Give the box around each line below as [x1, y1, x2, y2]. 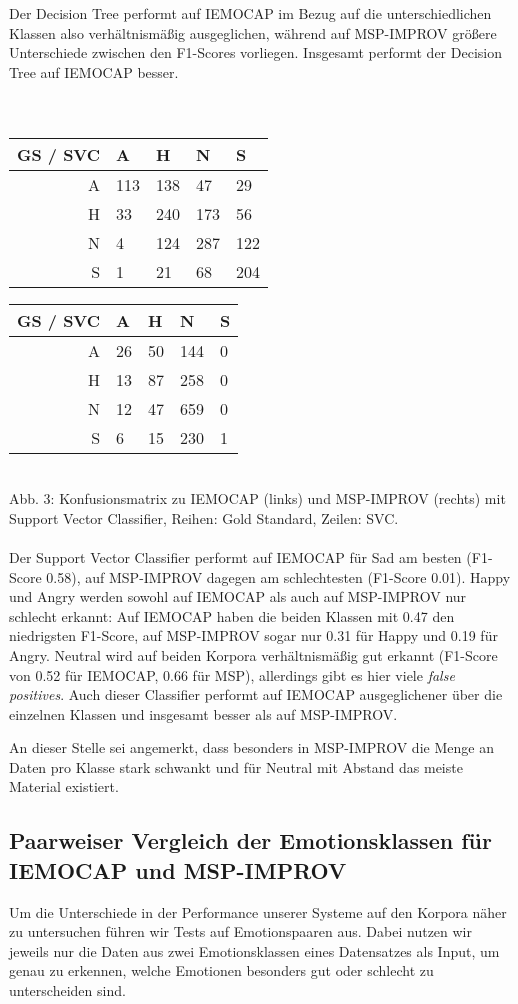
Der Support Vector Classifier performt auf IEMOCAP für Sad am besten [9, 546, 462, 567]
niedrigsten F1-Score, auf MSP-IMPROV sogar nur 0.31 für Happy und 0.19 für [9, 625, 498, 646]
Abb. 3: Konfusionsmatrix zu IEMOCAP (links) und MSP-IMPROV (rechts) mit [9, 488, 506, 509]
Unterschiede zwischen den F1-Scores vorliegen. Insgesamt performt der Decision [9, 42, 502, 63]
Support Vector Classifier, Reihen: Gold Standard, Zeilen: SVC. [9, 507, 399, 528]
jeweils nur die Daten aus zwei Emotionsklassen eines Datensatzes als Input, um [9, 940, 500, 961]
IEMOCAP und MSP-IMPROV [9, 854, 347, 885]
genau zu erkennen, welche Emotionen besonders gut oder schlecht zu [9, 960, 434, 981]
